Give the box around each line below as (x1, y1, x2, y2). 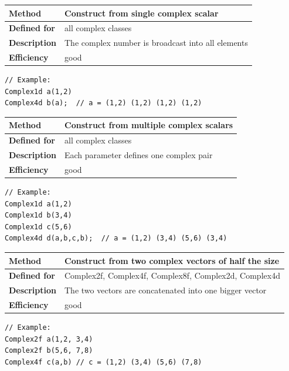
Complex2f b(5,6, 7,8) (5, 346, 93, 355)
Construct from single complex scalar (64, 6, 219, 19)
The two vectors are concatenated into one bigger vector (64, 284, 267, 296)
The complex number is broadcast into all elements (64, 36, 248, 49)
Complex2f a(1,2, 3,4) (5, 335, 93, 343)
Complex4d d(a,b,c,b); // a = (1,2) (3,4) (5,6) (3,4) (5, 234, 227, 243)
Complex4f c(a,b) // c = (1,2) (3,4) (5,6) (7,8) (5, 357, 202, 366)
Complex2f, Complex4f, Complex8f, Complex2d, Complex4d (64, 269, 280, 282)
